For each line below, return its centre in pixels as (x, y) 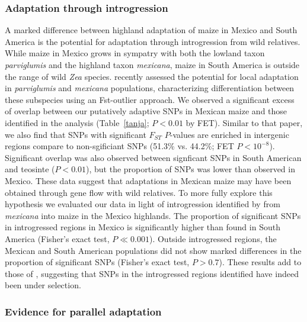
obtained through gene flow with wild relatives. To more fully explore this (139, 192)
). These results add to (260, 262)
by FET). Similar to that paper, (244, 122)
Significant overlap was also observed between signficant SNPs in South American (153, 157)
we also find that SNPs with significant (76, 134)
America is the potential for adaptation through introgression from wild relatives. (153, 41)
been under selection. (43, 285)
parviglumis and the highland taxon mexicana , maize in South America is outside (152, 65)
